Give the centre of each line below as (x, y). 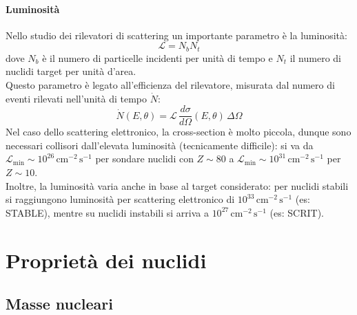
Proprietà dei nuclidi (106, 260)
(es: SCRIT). (297, 212)
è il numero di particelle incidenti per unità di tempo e (157, 57)
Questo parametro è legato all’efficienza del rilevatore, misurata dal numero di (170, 85)
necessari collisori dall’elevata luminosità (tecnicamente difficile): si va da (160, 145)
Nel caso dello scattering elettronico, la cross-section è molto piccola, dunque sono (178, 132)
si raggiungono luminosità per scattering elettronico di (120, 199)
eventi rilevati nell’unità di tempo (76, 98)
